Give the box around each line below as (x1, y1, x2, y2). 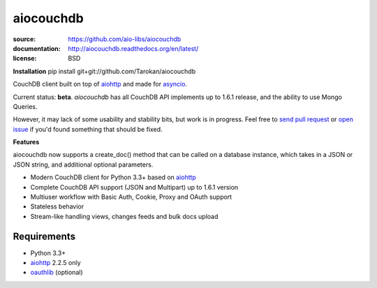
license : (13, 54, 37, 63)
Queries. (13, 102, 38, 111)
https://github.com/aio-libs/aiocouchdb (68, 35, 182, 43)
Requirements (13, 230, 76, 242)
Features (13, 138, 40, 146)
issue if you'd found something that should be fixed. (13, 125, 163, 133)
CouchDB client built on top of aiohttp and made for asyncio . (13, 80, 188, 89)
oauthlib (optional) (30, 268, 83, 277)
